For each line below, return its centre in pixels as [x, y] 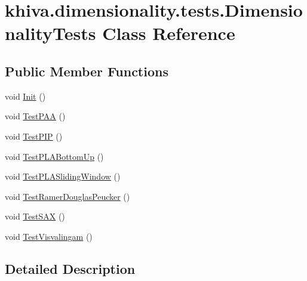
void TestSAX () [35, 216]
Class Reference [169, 33]
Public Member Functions [87, 71]
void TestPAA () [35, 116]
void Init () [25, 96]
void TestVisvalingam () [49, 236]
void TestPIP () [34, 136]
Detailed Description [70, 268]
